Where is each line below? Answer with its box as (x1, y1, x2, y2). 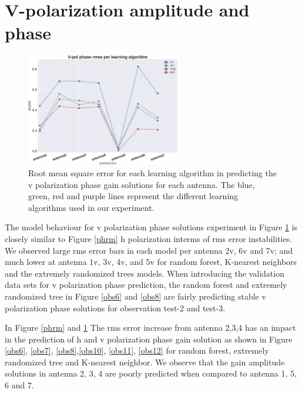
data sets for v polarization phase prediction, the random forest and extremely (5, 278, 287, 291)
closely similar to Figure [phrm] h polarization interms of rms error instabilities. (5, 232, 293, 244)
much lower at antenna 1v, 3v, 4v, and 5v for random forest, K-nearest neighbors (5, 256, 297, 268)
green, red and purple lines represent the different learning (28, 190, 239, 202)
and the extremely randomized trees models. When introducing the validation (5, 267, 284, 279)
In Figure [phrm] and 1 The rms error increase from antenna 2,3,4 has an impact (5, 321, 296, 334)
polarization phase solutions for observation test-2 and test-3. (5, 301, 226, 314)
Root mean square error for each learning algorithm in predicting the (28, 166, 277, 179)
